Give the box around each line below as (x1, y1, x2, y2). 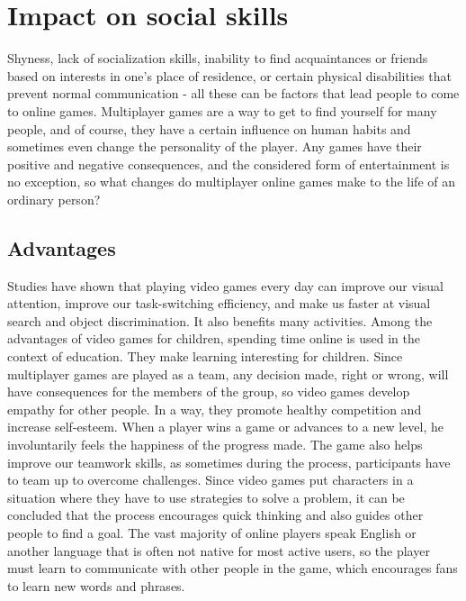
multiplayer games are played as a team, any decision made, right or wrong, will (7, 364, 449, 383)
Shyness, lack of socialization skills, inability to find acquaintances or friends (7, 49, 428, 68)
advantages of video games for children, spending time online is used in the (7, 329, 420, 348)
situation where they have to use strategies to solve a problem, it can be (7, 487, 405, 506)
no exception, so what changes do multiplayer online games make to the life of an (7, 172, 456, 191)
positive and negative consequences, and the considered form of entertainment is (7, 154, 450, 173)
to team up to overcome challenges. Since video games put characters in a (7, 470, 414, 489)
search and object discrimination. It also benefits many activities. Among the (7, 311, 433, 330)
